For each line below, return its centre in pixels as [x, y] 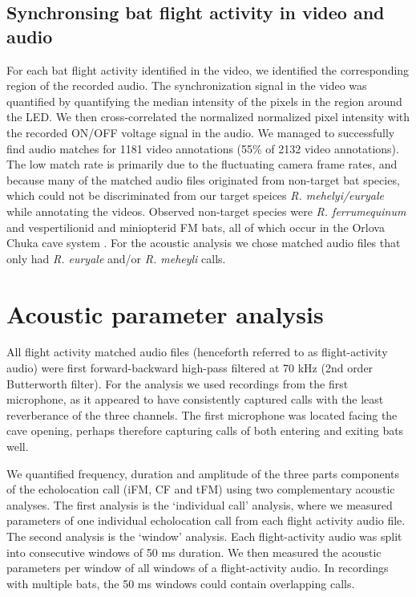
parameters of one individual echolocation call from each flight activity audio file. [206, 520]
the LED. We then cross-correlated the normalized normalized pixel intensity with [208, 117]
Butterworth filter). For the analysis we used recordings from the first [178, 383]
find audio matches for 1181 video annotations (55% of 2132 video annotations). [203, 148]
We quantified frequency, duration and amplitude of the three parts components [203, 473]
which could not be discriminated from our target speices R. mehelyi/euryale [195, 195]
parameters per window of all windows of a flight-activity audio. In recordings [198, 568]
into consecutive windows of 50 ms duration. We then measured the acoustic [194, 552]
